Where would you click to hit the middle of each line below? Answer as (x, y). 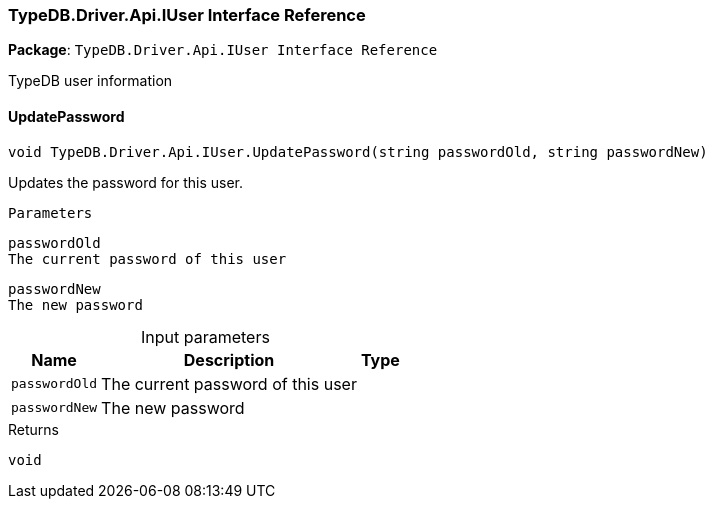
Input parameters (205, 336)
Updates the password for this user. (126, 182)
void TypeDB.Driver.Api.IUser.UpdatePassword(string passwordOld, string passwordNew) (358, 151)
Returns (33, 429)
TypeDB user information (90, 81)
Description (229, 359)
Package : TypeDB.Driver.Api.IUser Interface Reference (223, 50)
